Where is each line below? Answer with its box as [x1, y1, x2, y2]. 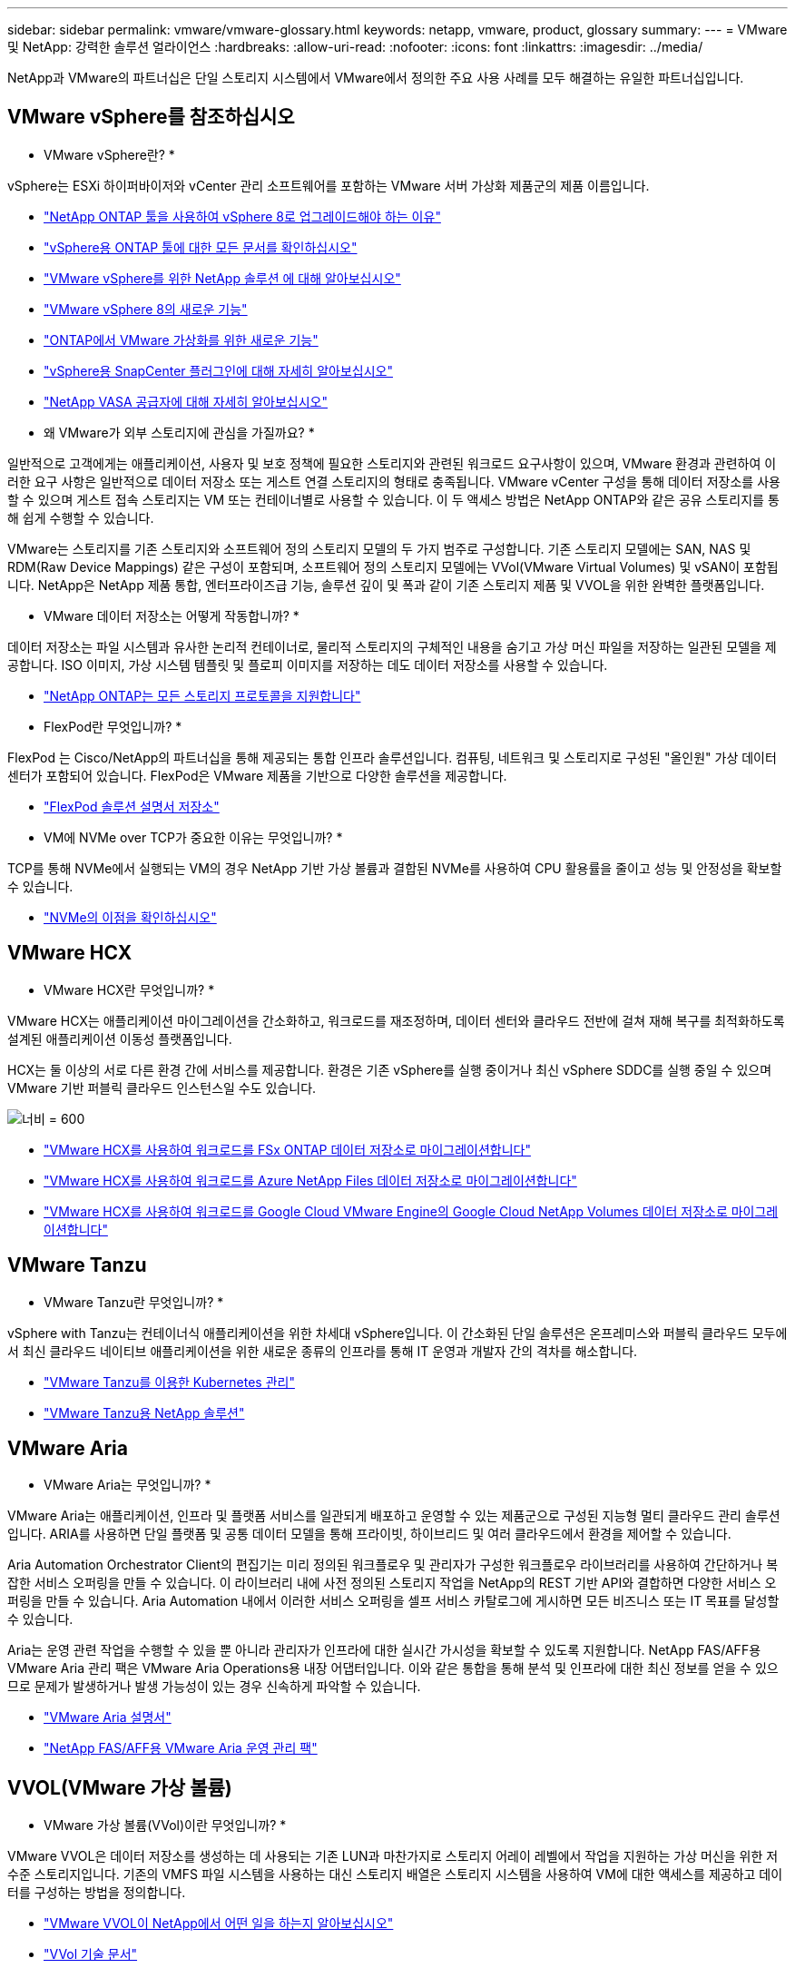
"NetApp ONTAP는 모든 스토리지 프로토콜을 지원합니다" [44, 687, 361, 704]
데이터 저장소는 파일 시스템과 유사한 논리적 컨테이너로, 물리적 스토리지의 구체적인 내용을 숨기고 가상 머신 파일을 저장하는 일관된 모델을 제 [7, 638, 777, 654]
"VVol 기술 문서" [44, 1946, 138, 1963]
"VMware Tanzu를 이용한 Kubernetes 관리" [44, 1373, 295, 1390]
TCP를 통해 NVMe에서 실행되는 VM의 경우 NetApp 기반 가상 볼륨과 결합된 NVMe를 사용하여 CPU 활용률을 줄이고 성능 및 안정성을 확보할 [7, 860, 782, 876]
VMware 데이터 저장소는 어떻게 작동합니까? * [44, 607, 299, 624]
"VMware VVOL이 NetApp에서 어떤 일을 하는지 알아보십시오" [44, 1915, 394, 1932]
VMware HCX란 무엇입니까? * [44, 981, 215, 998]
